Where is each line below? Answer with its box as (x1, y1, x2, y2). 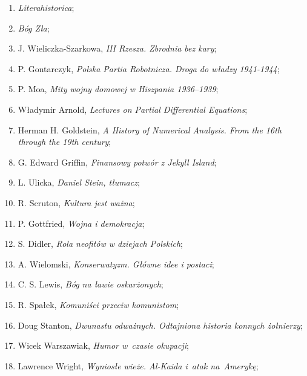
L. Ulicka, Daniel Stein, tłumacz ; (18, 176, 140, 189)
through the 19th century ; (18, 135, 111, 148)
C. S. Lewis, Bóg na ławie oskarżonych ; (18, 278, 163, 290)
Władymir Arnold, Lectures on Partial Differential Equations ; (18, 102, 248, 115)
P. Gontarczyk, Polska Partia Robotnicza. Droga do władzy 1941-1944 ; (18, 62, 280, 75)
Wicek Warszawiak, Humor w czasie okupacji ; (18, 339, 189, 352)
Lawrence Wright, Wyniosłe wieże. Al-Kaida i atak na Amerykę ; (18, 359, 259, 372)
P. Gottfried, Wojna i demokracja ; (18, 217, 145, 229)
